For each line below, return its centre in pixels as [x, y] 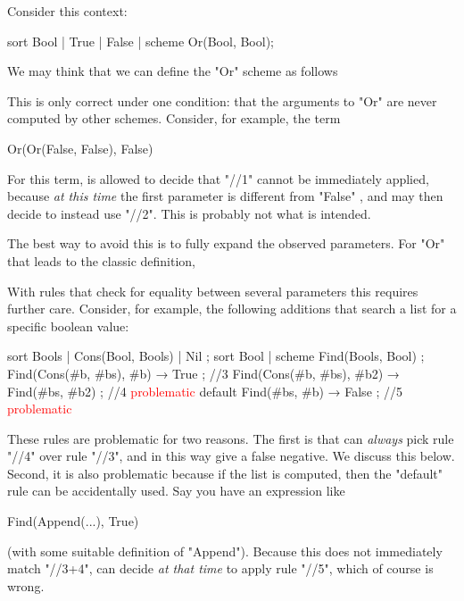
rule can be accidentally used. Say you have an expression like [176, 491]
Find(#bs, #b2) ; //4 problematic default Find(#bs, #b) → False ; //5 [205, 391]
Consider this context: [67, 11]
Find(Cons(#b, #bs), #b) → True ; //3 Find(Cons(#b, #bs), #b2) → [203, 373]
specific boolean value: [68, 326]
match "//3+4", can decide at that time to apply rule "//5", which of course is [220, 568]
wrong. [26, 585]
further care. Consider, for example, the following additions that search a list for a [232, 309]
